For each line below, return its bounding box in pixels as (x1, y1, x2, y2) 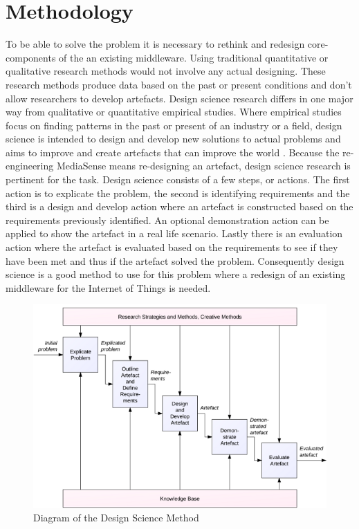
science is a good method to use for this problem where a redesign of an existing (6, 267, 346, 281)
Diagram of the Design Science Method (33, 510, 199, 525)
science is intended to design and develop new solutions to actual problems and (6, 131, 341, 146)
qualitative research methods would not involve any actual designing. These (6, 64, 326, 78)
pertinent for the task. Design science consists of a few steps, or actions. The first (6, 172, 350, 187)
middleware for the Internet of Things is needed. (6, 280, 211, 295)
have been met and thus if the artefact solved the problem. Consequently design (6, 253, 344, 268)
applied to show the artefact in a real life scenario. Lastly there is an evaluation (6, 226, 343, 241)
